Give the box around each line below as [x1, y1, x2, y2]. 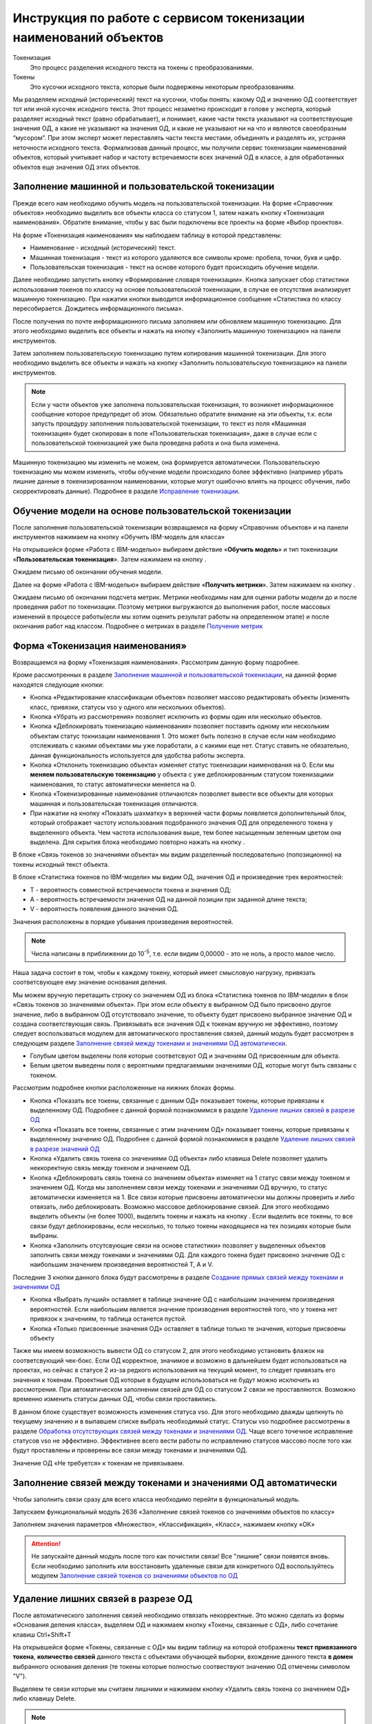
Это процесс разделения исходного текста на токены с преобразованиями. [30, 63, 254, 72]
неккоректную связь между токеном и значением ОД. [30, 1164, 192, 1172]
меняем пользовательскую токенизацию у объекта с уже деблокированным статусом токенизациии [30, 770, 334, 779]
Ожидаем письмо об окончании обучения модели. [12, 568, 163, 576]
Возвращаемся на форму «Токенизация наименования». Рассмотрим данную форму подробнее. [12, 659, 300, 667]
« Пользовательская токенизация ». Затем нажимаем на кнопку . [12, 555, 207, 563]
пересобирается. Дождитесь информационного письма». [12, 304, 184, 313]
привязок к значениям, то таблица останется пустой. [30, 1314, 187, 1323]
